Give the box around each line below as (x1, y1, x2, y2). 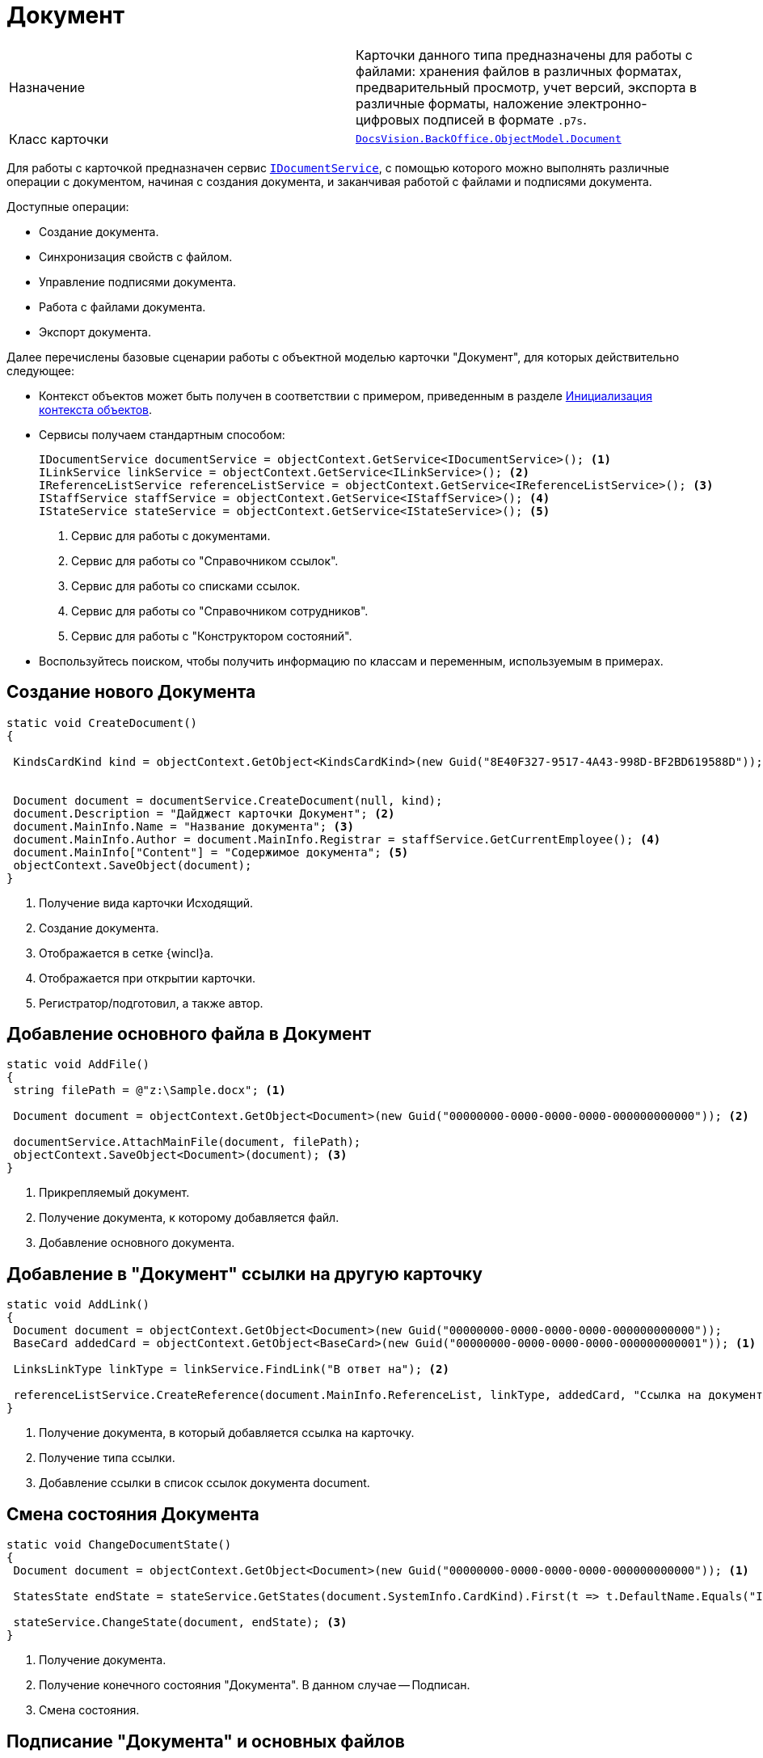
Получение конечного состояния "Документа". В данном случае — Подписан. (39, 1678, 470, 1692)
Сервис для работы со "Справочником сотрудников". (71, 603, 369, 618)
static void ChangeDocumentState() (6, 1538, 232, 1552)
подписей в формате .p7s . (423, 111, 587, 128)
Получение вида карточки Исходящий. (39, 895, 254, 910)
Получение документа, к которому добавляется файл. (39, 1211, 339, 1225)
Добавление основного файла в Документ (6, 1024, 372, 1045)
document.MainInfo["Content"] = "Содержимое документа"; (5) (13, 845, 409, 859)
